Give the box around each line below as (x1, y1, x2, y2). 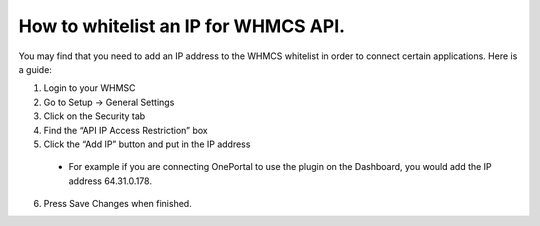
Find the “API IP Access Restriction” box (43, 124, 209, 136)
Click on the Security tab (43, 110, 146, 122)
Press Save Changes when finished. (43, 198, 192, 210)
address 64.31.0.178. (68, 175, 152, 187)
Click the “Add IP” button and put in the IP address (43, 138, 251, 150)
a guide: (18, 63, 52, 75)
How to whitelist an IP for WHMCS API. (18, 15, 345, 37)
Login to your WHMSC (43, 82, 136, 94)
